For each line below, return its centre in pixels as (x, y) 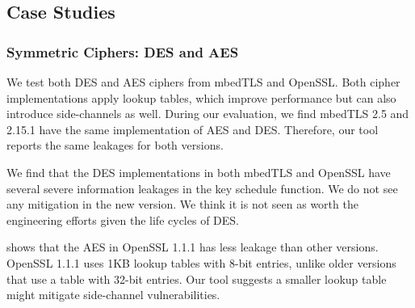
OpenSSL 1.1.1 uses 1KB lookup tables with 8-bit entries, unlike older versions (201, 262)
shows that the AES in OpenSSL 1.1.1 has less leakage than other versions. (193, 247)
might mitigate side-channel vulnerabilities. (113, 295)
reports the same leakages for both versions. (115, 145)
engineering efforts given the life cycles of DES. (123, 219)
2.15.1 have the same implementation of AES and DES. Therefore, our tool (193, 129)
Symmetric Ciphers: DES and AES (123, 51)
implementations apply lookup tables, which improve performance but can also (201, 97)
